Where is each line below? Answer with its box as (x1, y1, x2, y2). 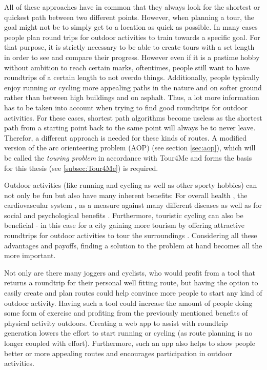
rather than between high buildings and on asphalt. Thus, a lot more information (4, 92, 259, 103)
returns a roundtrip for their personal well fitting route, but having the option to (4, 277, 258, 288)
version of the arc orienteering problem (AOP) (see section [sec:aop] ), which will (4, 142, 256, 153)
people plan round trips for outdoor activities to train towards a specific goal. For (4, 31, 260, 42)
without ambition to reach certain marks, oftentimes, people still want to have (4, 62, 250, 72)
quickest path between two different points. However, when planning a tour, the (4, 11, 254, 22)
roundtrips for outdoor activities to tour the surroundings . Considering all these (4, 230, 257, 241)
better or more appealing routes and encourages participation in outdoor (4, 347, 232, 358)
